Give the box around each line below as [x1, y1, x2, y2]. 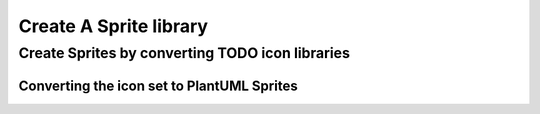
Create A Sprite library [18, 15, 209, 37]
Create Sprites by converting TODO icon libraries [18, 44, 350, 62]
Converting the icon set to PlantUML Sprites [18, 77, 299, 94]
